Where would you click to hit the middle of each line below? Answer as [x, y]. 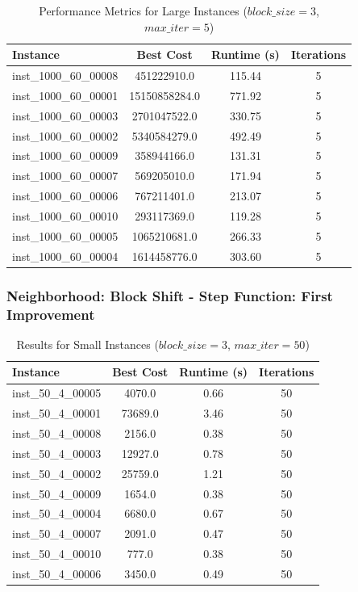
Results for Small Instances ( [87, 344]
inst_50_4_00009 [57, 493]
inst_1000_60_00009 [65, 155]
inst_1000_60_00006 [65, 196]
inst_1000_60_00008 [65, 76]
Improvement [51, 314]
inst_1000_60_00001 [65, 95]
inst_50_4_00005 [57, 393]
